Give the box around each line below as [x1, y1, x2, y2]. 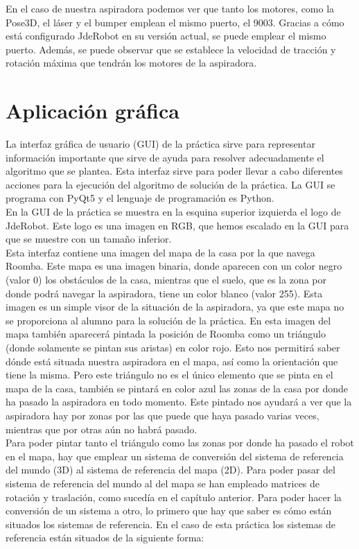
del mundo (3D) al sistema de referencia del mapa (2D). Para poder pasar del [6, 462, 335, 477]
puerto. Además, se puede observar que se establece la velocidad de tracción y [6, 42, 336, 56]
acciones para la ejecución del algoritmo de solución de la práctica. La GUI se [6, 177, 335, 191]
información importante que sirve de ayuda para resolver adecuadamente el [6, 150, 324, 164]
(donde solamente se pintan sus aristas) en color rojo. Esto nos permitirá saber [6, 340, 340, 354]
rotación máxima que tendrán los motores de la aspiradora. [6, 55, 257, 70]
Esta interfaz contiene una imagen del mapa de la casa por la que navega [6, 245, 315, 259]
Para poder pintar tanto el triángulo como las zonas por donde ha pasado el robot [6, 435, 354, 450]
